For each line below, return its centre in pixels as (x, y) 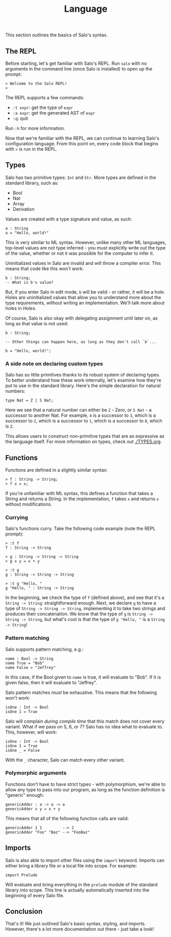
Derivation (23, 209)
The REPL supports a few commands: (45, 97)
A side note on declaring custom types (54, 364)
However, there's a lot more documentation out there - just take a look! (80, 929)
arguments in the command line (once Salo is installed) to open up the (79, 69)
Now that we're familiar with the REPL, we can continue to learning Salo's (82, 138)
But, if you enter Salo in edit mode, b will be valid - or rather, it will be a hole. (85, 292)
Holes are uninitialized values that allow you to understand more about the (83, 297)
